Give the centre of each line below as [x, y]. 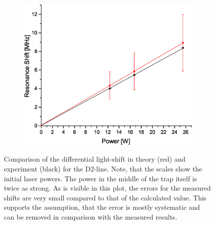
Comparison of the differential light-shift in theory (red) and [95, 159]
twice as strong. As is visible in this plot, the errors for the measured [107, 188]
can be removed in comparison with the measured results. [91, 217]
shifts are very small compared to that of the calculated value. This [105, 197]
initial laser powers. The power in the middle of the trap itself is [101, 178]
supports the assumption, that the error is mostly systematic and [102, 207]
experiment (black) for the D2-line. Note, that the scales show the [103, 169]
